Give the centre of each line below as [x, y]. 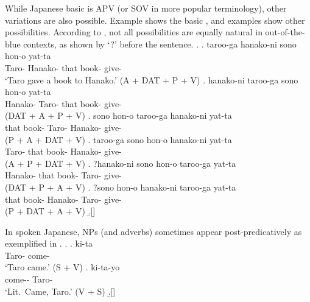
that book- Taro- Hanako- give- [63, 127]
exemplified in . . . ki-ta [49, 243]
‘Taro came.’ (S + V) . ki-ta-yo [62, 267]
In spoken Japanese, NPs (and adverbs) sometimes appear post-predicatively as [153, 231]
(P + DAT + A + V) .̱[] [50, 211]
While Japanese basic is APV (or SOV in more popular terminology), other [146, 8]
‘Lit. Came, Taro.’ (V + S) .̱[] [60, 291]
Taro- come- [27, 255]
